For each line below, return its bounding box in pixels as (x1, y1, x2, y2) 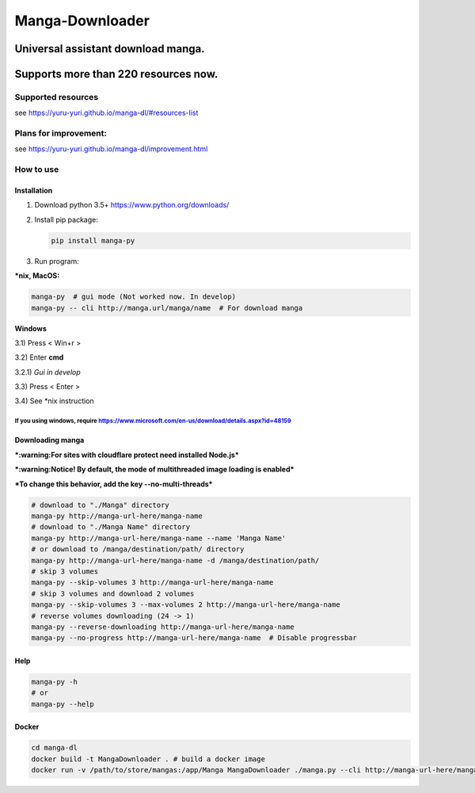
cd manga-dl (31, 743, 78, 753)
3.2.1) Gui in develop (14, 367, 81, 376)
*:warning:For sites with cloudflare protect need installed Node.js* (14, 450, 239, 459)
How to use (14, 164, 59, 175)
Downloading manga (14, 436, 85, 445)
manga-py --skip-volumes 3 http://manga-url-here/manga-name (31, 578, 274, 587)
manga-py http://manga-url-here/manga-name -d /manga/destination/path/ (31, 555, 320, 565)
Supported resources (14, 91, 99, 102)
